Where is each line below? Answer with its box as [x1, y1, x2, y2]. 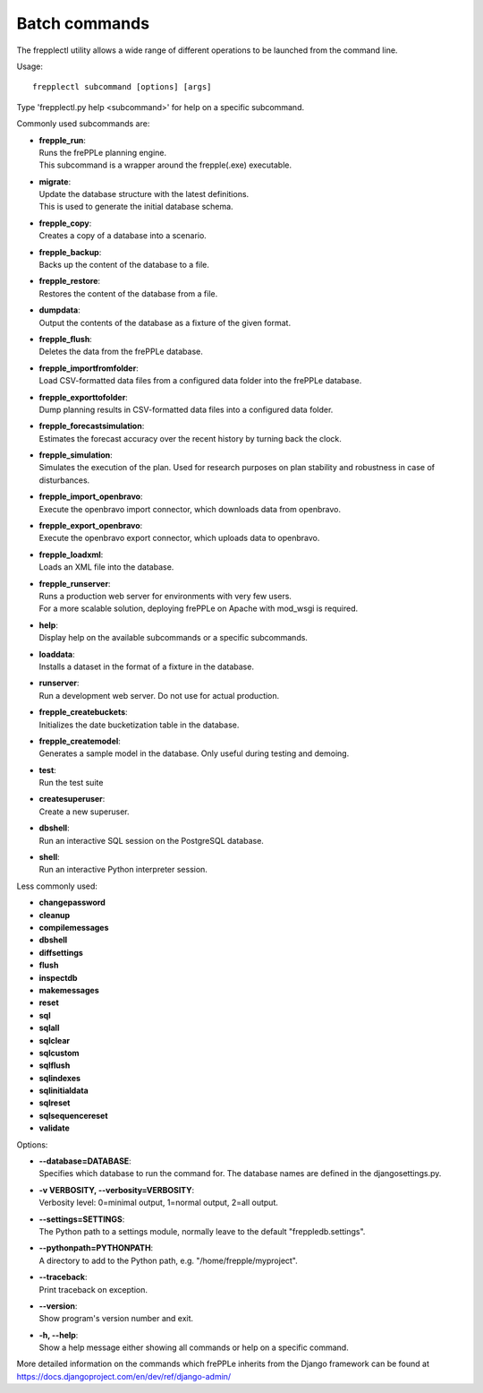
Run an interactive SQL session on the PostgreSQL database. [38, 835, 264, 846]
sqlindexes [38, 1072, 80, 1083]
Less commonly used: [16, 881, 98, 891]
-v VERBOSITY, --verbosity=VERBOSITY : [38, 1184, 195, 1195]
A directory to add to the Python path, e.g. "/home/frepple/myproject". [38, 1255, 299, 1266]
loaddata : [38, 649, 75, 659]
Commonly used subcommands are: [16, 118, 150, 129]
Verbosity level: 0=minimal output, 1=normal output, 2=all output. [38, 1197, 279, 1208]
